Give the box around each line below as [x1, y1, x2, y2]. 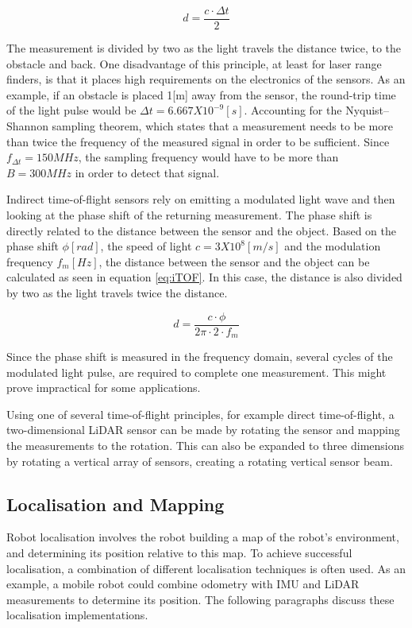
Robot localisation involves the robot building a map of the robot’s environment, [6, 529, 399, 545]
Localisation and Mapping [6, 491, 225, 516]
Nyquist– [345, 102, 390, 118]
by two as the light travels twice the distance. [6, 284, 228, 300]
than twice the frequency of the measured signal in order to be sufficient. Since [6, 133, 390, 149]
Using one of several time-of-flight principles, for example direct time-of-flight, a [6, 405, 395, 422]
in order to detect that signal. [75, 164, 220, 180]
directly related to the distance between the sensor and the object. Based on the [6, 222, 396, 238]
